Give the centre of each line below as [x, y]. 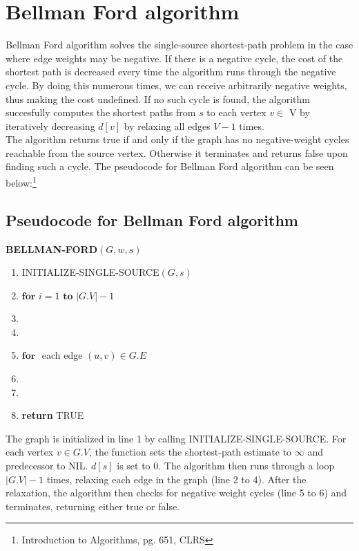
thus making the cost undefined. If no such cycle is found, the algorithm [158, 99]
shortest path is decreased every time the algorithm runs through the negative [171, 72]
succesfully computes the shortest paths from [101, 112]
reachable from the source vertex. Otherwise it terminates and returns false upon [177, 152]
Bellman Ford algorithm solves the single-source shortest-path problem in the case [179, 45]
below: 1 [21, 181]
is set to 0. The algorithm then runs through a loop [226, 466]
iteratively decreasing [50, 125]
